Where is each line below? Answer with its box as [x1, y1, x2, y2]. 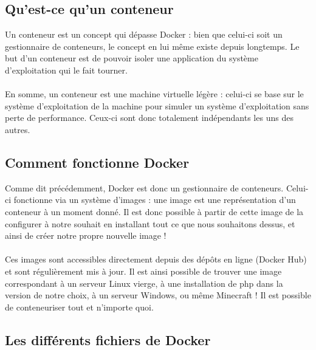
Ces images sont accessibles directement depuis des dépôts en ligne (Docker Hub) [5, 253, 307, 266]
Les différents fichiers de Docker [5, 330, 211, 349]
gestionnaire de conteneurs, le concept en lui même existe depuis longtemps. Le [5, 39, 300, 52]
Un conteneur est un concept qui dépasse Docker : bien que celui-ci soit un [5, 28, 283, 41]
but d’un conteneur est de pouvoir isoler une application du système [5, 52, 258, 64]
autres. [5, 123, 30, 136]
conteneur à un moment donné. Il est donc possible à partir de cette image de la [5, 205, 304, 218]
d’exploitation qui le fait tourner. [5, 63, 128, 76]
